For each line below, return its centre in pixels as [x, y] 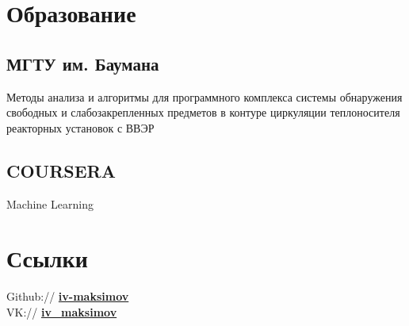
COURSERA [61, 170]
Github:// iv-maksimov [68, 296]
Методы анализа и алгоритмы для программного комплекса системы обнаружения [204, 96]
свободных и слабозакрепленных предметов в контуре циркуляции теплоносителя [203, 112]
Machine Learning [50, 203]
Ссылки [47, 258]
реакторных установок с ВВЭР [80, 127]
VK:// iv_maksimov [62, 311]
